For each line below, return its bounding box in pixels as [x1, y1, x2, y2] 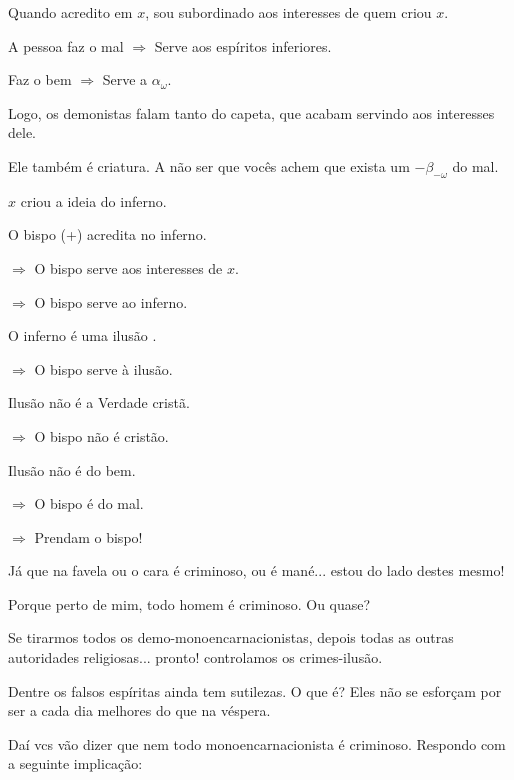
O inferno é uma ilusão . [8, 325, 157, 346]
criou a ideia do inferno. [20, 190, 167, 211]
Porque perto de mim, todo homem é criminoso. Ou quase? [8, 593, 371, 614]
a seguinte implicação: [8, 753, 143, 774]
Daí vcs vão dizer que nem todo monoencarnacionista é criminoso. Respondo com [8, 733, 506, 754]
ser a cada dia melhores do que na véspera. [8, 700, 271, 721]
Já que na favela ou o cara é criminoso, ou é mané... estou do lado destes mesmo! [8, 560, 505, 581]
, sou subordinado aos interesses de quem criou [145, 2, 432, 22]
